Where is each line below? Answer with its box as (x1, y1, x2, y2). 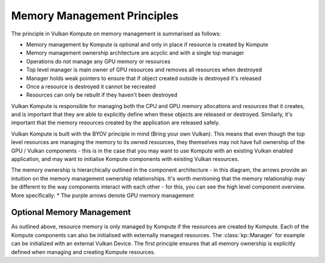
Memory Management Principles (11, 9, 179, 22)
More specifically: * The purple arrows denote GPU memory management (11, 192, 194, 199)
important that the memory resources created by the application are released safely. (11, 119, 220, 126)
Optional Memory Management (11, 207, 131, 217)
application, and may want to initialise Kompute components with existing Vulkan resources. (11, 156, 240, 163)
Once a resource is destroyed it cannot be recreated (26, 83, 156, 90)
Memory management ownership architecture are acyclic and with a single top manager (26, 49, 244, 56)
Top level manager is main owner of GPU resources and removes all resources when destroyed (26, 66, 262, 73)
